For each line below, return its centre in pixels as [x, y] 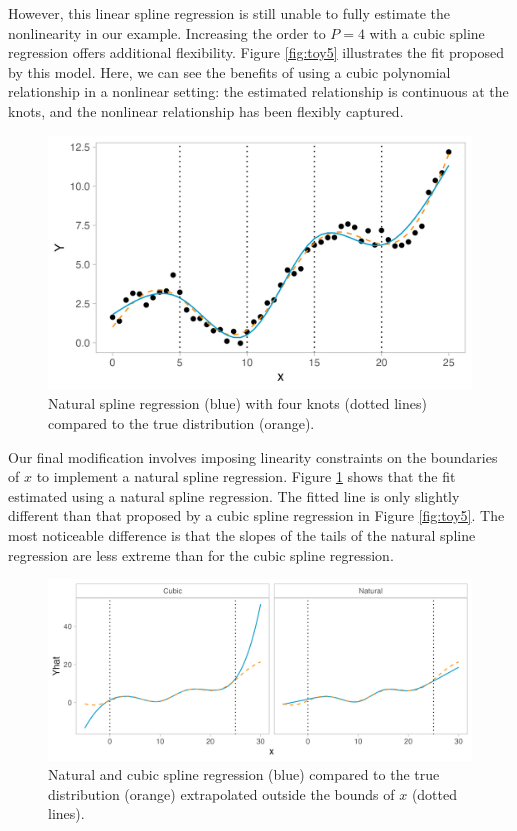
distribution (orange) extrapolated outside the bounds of [221, 793]
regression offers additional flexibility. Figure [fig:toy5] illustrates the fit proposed [256, 52]
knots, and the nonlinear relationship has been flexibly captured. [206, 110]
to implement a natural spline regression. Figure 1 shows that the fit [246, 476]
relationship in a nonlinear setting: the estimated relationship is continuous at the [258, 91]
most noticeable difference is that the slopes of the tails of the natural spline [242, 534]
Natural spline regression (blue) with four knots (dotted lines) [237, 403]
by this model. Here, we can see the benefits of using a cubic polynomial [229, 71]
